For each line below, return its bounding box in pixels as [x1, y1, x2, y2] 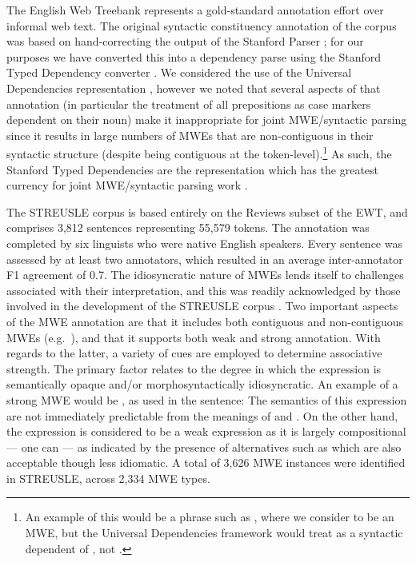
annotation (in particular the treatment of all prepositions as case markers [6, 95, 371, 112]
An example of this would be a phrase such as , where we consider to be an [25, 508, 394, 525]
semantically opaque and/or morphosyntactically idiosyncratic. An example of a [6, 376, 398, 393]
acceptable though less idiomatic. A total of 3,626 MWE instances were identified [6, 454, 406, 471]
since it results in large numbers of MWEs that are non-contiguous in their [6, 126, 374, 143]
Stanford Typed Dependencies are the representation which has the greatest [6, 161, 379, 177]
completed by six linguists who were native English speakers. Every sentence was [6, 234, 402, 251]
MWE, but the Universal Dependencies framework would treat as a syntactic [25, 524, 403, 541]
